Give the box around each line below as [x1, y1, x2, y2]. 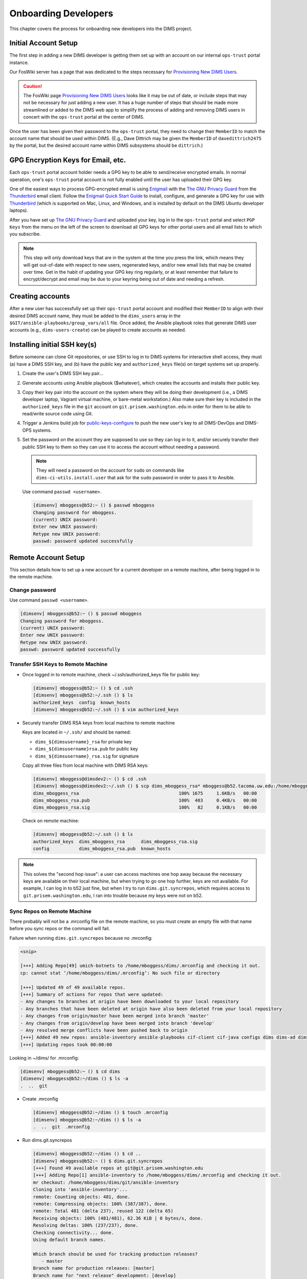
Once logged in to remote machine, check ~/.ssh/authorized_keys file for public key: [22, 671, 201, 677]
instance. [9, 59, 29, 65]
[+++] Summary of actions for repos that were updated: [20, 991, 164, 998]
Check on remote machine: [22, 818, 79, 824]
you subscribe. [9, 231, 41, 237]
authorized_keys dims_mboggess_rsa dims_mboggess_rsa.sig [33, 839, 198, 844]
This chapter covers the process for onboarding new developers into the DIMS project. [9, 26, 192, 32]
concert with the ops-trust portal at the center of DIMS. [23, 114, 145, 120]
